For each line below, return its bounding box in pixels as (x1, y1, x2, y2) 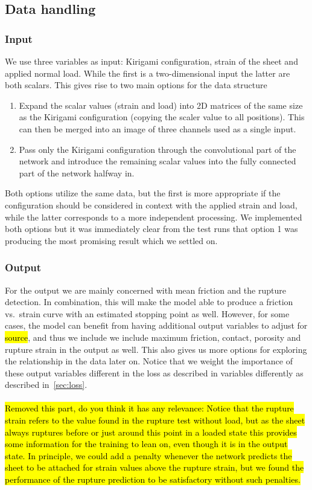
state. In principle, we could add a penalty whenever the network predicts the (5, 449, 292, 462)
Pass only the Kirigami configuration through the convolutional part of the (19, 143, 296, 155)
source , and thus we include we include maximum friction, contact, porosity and (5, 330, 301, 343)
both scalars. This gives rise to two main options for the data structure (5, 79, 267, 91)
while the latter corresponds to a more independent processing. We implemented (5, 210, 302, 223)
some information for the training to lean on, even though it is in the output (5, 437, 288, 450)
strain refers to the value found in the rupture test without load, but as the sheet (5, 414, 305, 427)
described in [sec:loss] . (5, 378, 88, 391)
